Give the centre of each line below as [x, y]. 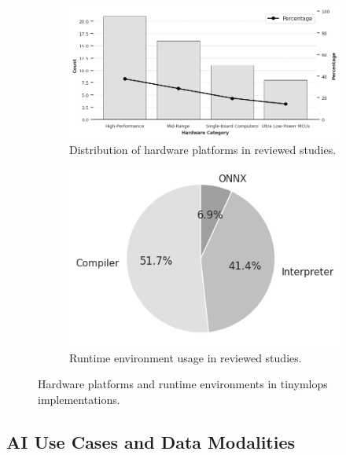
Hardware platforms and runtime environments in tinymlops [183, 384]
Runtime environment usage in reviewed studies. [186, 357]
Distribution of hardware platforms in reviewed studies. [203, 149]
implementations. [79, 399]
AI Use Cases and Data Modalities [151, 441]
